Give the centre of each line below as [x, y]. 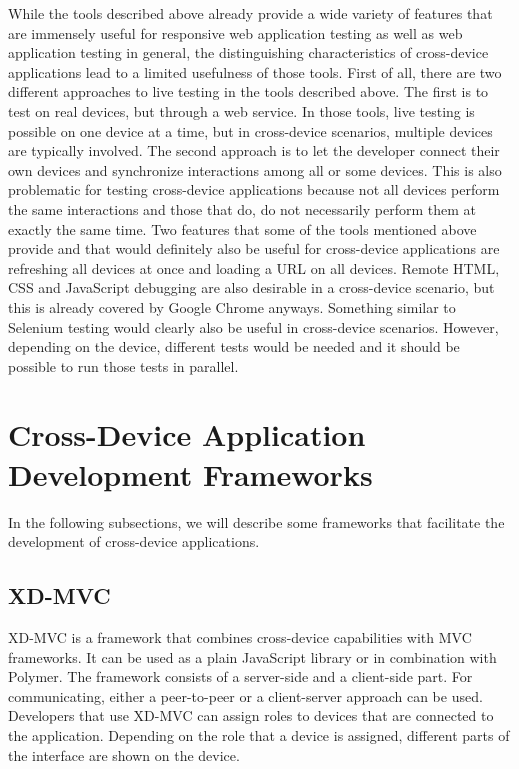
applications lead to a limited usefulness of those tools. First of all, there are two [255, 71]
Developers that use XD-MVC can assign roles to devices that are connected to [251, 715]
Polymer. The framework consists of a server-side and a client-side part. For [240, 676]
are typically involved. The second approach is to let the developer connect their [254, 150]
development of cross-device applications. [134, 541]
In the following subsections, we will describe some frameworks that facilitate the [256, 521]
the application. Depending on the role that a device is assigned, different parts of [259, 734]
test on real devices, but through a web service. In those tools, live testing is [241, 110]
